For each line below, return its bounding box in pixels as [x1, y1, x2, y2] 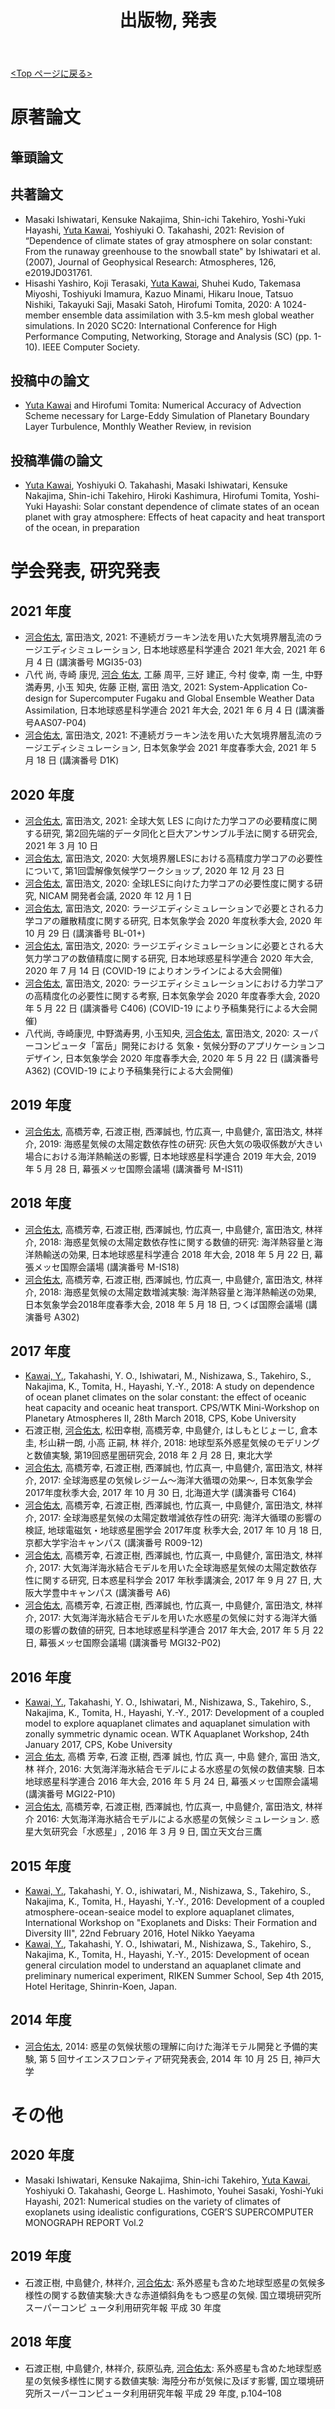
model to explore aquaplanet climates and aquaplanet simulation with [24, 1717, 311, 1730]
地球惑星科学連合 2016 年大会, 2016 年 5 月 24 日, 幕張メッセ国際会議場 [24, 1776, 319, 1788]
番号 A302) [33, 1311, 80, 1323]
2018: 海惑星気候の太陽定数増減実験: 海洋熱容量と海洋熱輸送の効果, [38, 1286, 317, 1298]
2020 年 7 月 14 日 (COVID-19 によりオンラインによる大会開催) [24, 965, 283, 977]
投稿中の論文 [10, 372, 90, 389]
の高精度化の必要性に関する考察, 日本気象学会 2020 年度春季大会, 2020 [24, 990, 321, 1002]
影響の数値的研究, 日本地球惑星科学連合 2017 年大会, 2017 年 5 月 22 [42, 1624, 324, 1636]
